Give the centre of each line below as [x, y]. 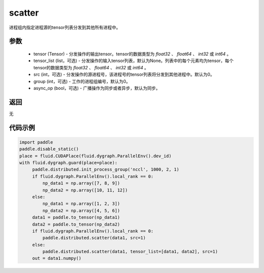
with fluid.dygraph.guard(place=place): [68, 163]
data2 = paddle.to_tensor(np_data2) [76, 224]
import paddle [36, 142]
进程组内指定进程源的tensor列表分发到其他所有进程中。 [65, 27]
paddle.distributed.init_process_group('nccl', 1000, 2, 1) [106, 169]
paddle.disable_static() [49, 149]
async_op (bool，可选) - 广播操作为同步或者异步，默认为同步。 [97, 88]
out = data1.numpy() [57, 258]
